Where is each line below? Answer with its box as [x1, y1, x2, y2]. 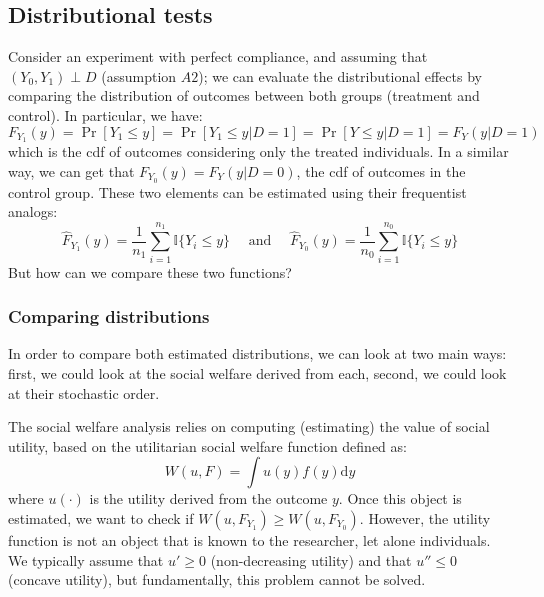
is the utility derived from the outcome [89, 488, 328, 509]
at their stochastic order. [8, 382, 160, 403]
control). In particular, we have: [8, 104, 203, 125]
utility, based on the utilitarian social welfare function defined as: [8, 435, 407, 456]
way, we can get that [8, 161, 135, 182]
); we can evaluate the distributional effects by [198, 65, 482, 86]
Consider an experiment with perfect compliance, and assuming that [8, 46, 428, 67]
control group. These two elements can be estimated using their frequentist [8, 181, 467, 202]
